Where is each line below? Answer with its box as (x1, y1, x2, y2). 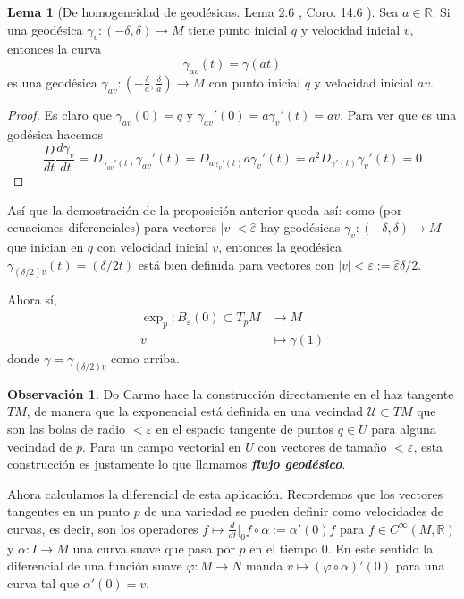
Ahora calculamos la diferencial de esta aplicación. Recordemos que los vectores (7, 484, 443, 503)
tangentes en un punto (7, 502, 130, 520)
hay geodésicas (260, 218, 341, 237)
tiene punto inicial (188, 20, 288, 38)
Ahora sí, (7, 290, 57, 309)
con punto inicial (208, 72, 301, 91)
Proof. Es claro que (7, 104, 112, 123)
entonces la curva (7, 39, 102, 58)
